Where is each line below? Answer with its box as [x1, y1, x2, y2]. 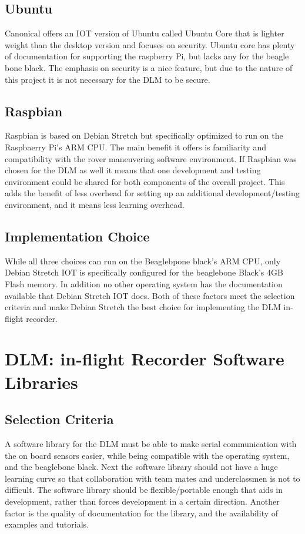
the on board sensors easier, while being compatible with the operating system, [5, 449, 290, 461]
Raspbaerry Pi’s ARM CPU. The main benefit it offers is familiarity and [5, 140, 266, 153]
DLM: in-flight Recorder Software [5, 347, 284, 371]
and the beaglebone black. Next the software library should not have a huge [5, 461, 278, 473]
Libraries [5, 370, 78, 394]
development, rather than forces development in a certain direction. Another [5, 495, 280, 508]
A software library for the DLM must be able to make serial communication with [5, 438, 297, 450]
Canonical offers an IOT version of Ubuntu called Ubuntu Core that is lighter [5, 27, 284, 39]
